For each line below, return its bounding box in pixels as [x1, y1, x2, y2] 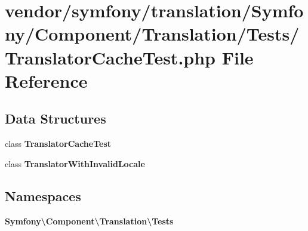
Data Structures [5, 109, 106, 128]
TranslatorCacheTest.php [5, 45, 215, 69]
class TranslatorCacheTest [5, 137, 112, 150]
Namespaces [5, 186, 81, 205]
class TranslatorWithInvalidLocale [5, 157, 145, 170]
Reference [5, 68, 88, 93]
